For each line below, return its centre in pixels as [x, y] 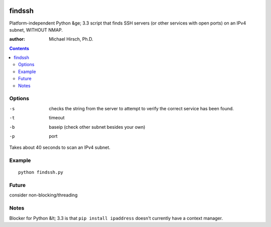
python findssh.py [41, 172]
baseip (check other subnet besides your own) [97, 127]
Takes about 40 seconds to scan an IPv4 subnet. [60, 147]
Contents [19, 48]
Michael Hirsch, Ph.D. [71, 39]
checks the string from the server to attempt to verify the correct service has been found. [142, 108]
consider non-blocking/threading [43, 195]
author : [17, 39]
